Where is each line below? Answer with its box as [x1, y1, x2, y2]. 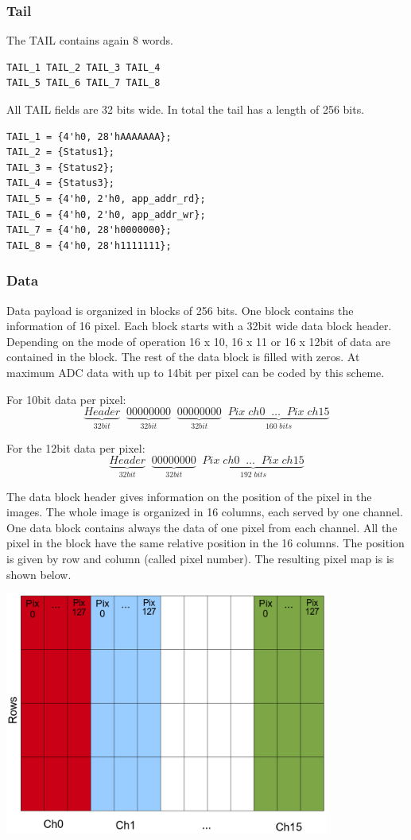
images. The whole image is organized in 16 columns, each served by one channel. [6, 504, 403, 520]
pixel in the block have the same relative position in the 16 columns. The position [6, 535, 405, 551]
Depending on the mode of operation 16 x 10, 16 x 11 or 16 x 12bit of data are [6, 332, 390, 349]
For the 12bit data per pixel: [6, 439, 145, 456]
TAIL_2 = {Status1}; [6, 146, 115, 158]
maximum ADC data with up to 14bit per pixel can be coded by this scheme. [6, 364, 385, 380]
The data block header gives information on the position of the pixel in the [6, 488, 372, 504]
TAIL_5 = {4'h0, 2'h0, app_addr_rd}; [6, 192, 206, 204]
